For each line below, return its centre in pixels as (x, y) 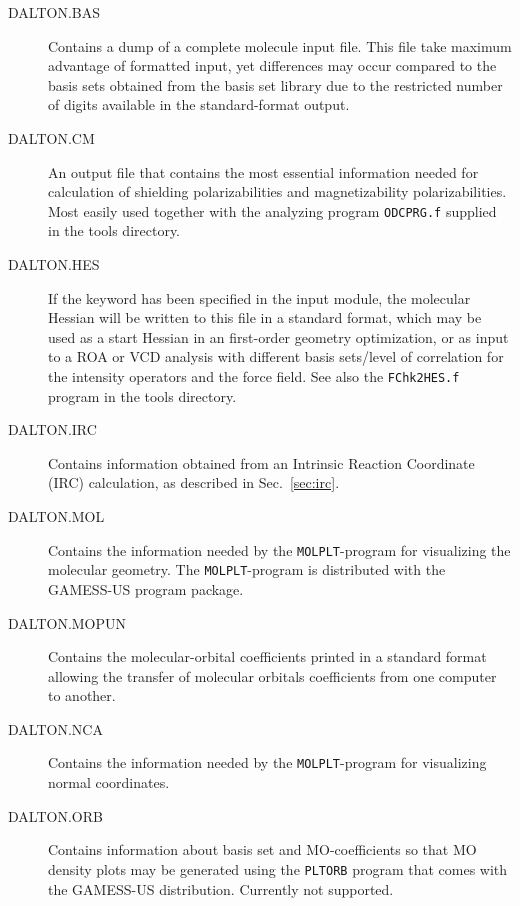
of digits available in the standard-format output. (199, 104)
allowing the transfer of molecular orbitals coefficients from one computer (272, 675)
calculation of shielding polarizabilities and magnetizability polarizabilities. (277, 191)
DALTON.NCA (55, 728)
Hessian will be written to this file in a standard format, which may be (265, 317)
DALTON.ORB (55, 815)
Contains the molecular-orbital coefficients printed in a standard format (267, 656)
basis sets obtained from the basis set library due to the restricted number (275, 84)
